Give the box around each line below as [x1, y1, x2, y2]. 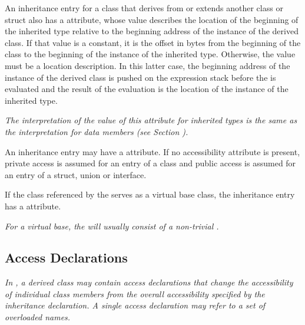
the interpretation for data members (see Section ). [5, 125, 188, 137]
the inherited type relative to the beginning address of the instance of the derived [5, 25, 299, 37]
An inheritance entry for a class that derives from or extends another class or [5, 2, 283, 14]
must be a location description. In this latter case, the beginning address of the [5, 59, 290, 71]
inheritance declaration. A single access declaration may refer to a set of [5, 299, 266, 311]
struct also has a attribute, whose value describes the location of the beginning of [5, 13, 299, 25]
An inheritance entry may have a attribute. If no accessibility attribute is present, [5, 145, 300, 157]
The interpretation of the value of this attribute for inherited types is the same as [5, 114, 297, 126]
